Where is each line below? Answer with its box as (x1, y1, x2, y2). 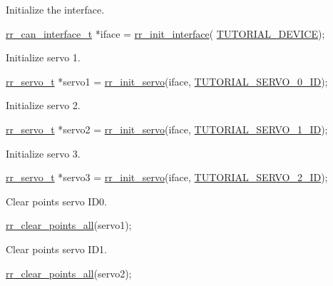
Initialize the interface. (6, 2, 105, 16)
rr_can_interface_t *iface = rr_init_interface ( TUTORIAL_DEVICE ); (6, 26, 325, 41)
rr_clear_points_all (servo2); (6, 265, 132, 280)
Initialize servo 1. (6, 50, 81, 65)
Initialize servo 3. (6, 145, 81, 160)
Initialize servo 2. (6, 98, 81, 113)
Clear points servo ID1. (6, 241, 107, 256)
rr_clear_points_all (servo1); (6, 218, 132, 233)
